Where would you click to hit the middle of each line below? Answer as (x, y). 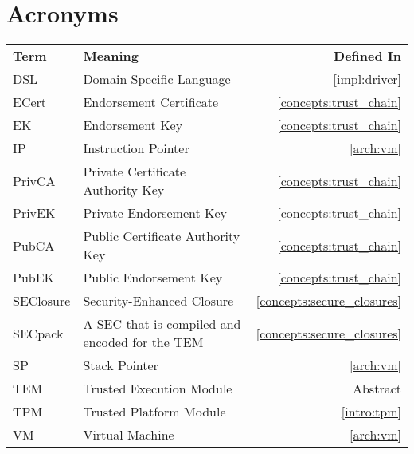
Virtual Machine (129, 435)
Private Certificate (135, 172)
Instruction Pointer (136, 148)
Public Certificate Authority (162, 236)
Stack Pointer (121, 365)
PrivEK (34, 213)
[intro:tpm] (371, 412)
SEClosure (42, 301)
